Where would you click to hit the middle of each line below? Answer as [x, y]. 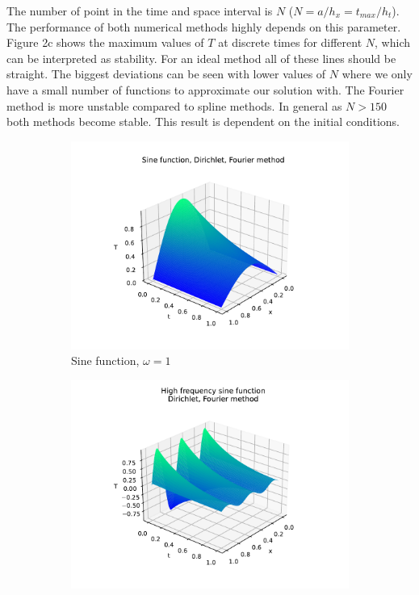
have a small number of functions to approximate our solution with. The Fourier [205, 89]
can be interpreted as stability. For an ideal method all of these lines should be [201, 58]
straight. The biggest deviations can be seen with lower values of [166, 74]
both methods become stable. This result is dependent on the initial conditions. [203, 122]
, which [392, 42]
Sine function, [105, 360]
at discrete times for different [290, 42]
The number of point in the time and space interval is [140, 10]
